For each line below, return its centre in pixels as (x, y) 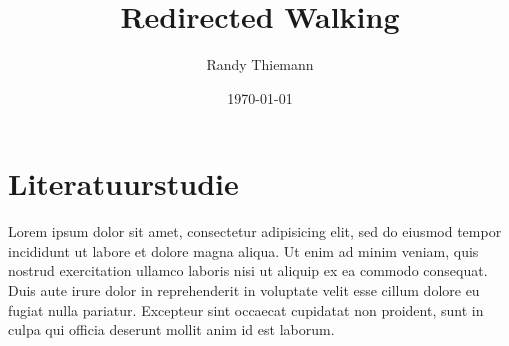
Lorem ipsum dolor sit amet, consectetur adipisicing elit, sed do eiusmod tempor (255, 231)
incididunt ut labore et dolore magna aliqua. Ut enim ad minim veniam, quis (243, 250)
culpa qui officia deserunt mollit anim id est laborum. (171, 329)
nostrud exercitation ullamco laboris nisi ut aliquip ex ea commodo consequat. (248, 270)
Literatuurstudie (123, 183)
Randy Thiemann (260, 64)
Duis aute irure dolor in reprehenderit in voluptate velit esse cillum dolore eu (244, 290)
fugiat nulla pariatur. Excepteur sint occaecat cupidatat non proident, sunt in (246, 309)
